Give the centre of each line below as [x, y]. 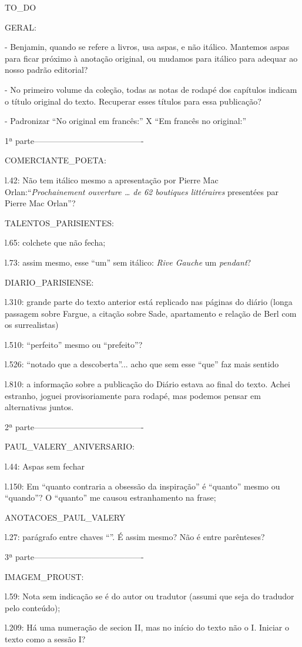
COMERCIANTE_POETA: [56, 160]
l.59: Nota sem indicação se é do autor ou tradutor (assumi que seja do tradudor [150, 596]
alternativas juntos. [39, 407]
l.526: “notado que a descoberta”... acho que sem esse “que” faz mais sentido [142, 364]
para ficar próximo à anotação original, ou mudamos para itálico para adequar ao [151, 58]
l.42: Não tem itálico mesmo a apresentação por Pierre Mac [112, 180]
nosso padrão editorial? [46, 70]
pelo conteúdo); [33, 607]
